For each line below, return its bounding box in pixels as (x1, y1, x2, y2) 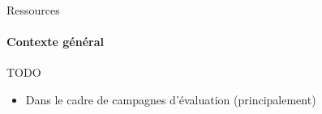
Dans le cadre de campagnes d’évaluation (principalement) (25, 91, 316, 108)
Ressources (6, 2, 60, 18)
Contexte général (6, 33, 104, 50)
